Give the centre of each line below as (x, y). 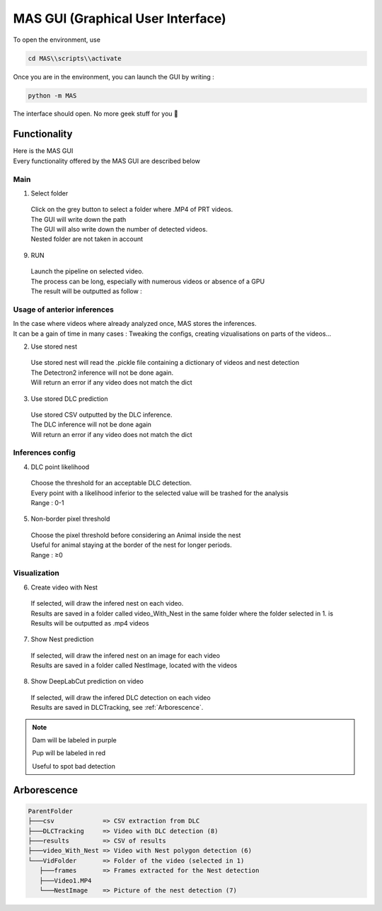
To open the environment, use (57, 40)
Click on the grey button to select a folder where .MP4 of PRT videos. (132, 210)
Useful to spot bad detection (74, 766)
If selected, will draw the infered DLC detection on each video (121, 697)
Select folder (50, 193)
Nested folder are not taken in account (87, 239)
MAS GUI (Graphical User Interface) (120, 18)
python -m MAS (52, 95)
